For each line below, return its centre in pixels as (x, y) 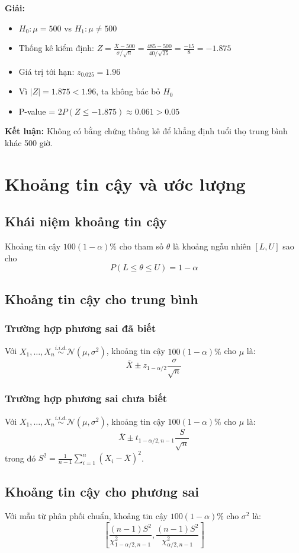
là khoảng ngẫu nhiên (212, 246)
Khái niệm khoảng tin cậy (86, 221)
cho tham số (142, 246)
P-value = (37, 111)
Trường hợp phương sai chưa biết (86, 398)
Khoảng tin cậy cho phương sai (102, 491)
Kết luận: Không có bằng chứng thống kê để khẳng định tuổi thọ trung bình (146, 131)
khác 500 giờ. (29, 143)
